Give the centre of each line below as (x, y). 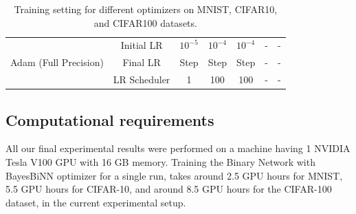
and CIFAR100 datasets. (145, 22)
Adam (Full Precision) (57, 62)
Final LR (142, 62)
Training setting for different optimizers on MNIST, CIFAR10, (146, 9)
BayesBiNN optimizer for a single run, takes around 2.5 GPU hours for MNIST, (174, 175)
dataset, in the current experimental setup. (96, 202)
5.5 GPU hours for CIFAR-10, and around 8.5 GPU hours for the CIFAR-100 (169, 189)
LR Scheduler (142, 79)
